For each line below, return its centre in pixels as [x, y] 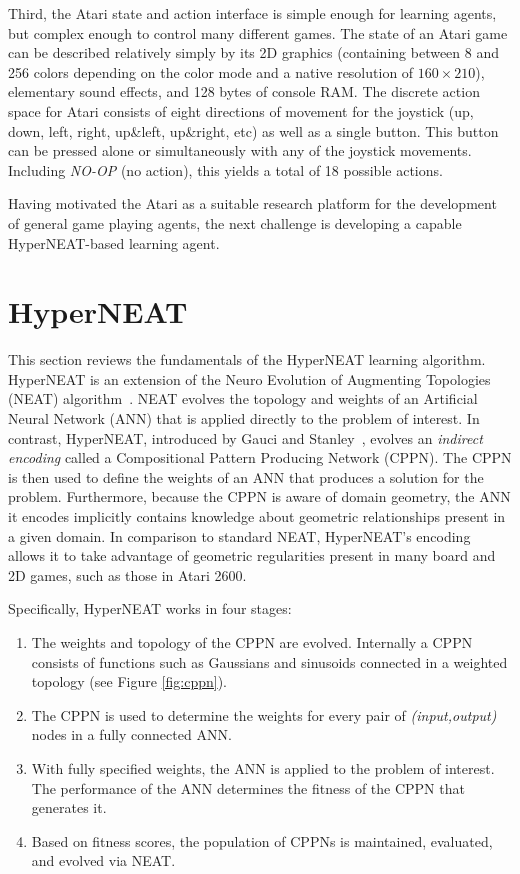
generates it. [69, 807]
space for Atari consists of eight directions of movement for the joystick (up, [241, 110]
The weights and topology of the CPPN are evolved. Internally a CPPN [252, 641]
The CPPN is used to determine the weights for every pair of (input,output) [264, 714]
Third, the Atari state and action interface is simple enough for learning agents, [252, 13]
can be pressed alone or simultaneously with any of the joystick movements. [240, 150]
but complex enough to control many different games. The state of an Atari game [258, 32]
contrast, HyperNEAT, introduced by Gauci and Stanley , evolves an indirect [245, 437]
